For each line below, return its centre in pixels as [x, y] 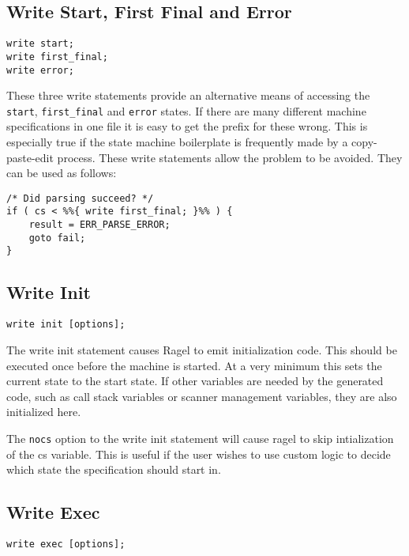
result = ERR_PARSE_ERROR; [99, 225]
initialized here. [44, 412]
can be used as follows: [62, 173]
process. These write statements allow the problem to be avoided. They [230, 157]
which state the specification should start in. [114, 469]
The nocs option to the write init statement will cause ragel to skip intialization [200, 438]
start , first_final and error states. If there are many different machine [186, 110]
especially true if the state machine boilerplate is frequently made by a [177, 142]
